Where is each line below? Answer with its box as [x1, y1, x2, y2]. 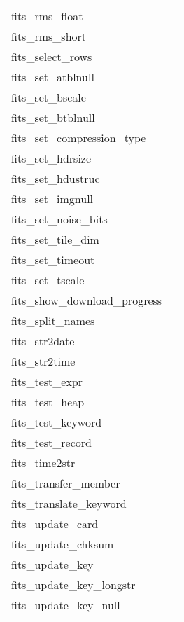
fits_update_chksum [11, 536, 114, 552]
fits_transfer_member [11, 475, 120, 491]
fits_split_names [11, 312, 95, 329]
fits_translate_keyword [11, 495, 127, 511]
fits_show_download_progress [11, 292, 162, 308]
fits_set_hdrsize [11, 150, 92, 166]
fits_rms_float [11, 8, 83, 24]
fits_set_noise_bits [11, 211, 108, 227]
